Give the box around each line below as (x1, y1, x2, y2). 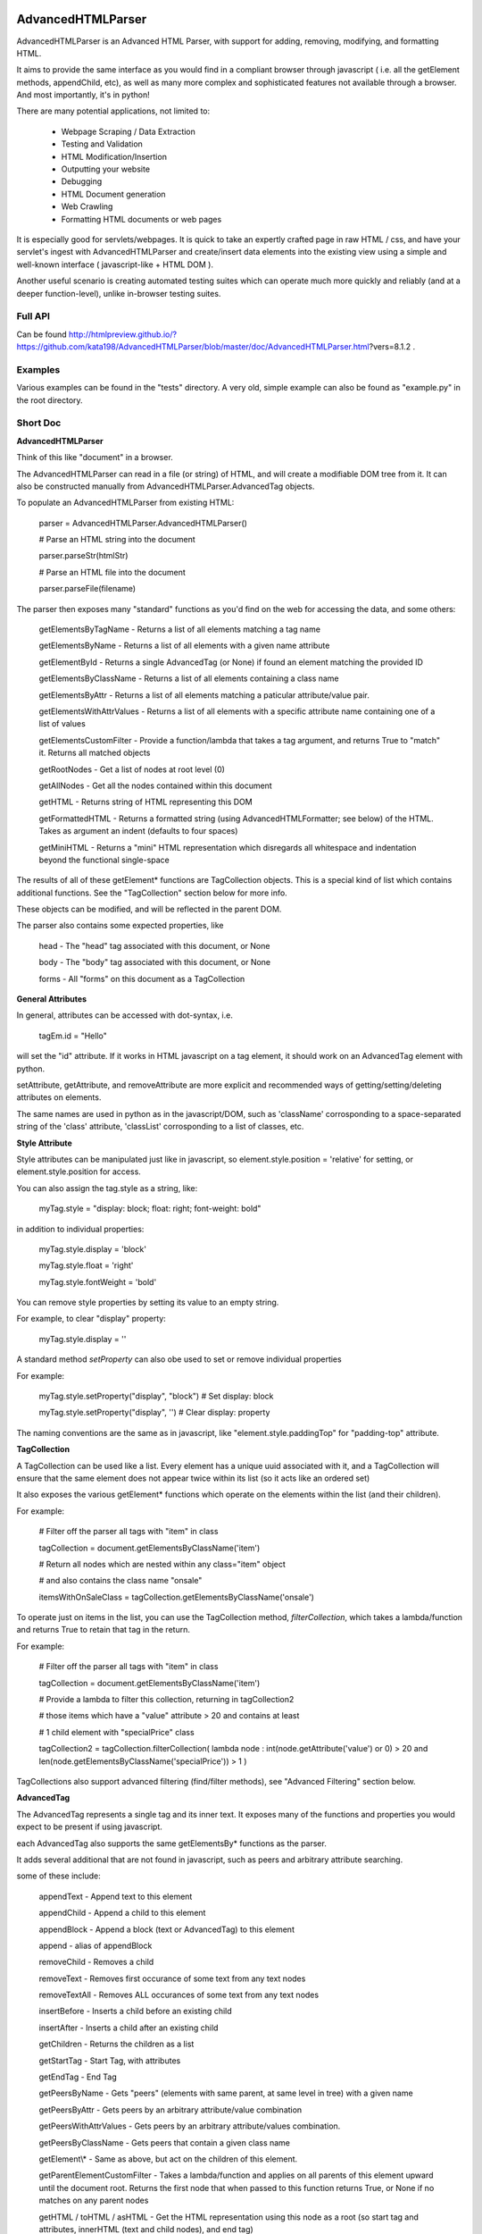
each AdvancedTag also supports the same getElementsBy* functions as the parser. (16, 1837, 328, 1849)
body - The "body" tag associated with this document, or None (38, 957, 271, 968)
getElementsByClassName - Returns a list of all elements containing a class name (38, 673, 339, 684)
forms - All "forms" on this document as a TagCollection (38, 973, 245, 984)
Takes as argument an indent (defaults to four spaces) (38, 826, 238, 836)
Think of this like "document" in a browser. (16, 452, 173, 463)
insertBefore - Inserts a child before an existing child (38, 2006, 232, 2017)
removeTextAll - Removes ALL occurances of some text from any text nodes (38, 1989, 320, 2001)
